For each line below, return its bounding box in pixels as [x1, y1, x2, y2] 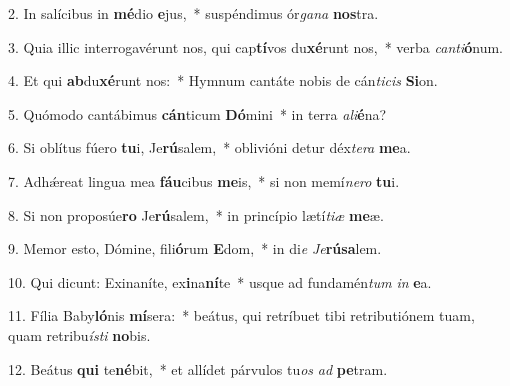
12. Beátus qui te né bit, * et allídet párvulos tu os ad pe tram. [8, 358, 388, 379]
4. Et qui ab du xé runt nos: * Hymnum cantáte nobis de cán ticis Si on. [8, 70, 438, 91]
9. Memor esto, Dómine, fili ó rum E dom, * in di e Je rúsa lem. [8, 238, 382, 259]
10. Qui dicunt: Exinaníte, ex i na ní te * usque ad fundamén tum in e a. [8, 271, 432, 292]
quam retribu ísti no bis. [8, 324, 151, 345]
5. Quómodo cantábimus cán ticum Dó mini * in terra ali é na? [8, 103, 387, 124]
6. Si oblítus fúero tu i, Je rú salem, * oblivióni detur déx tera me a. [8, 137, 411, 158]
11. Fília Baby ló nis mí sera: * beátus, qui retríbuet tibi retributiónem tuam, [8, 305, 475, 326]
